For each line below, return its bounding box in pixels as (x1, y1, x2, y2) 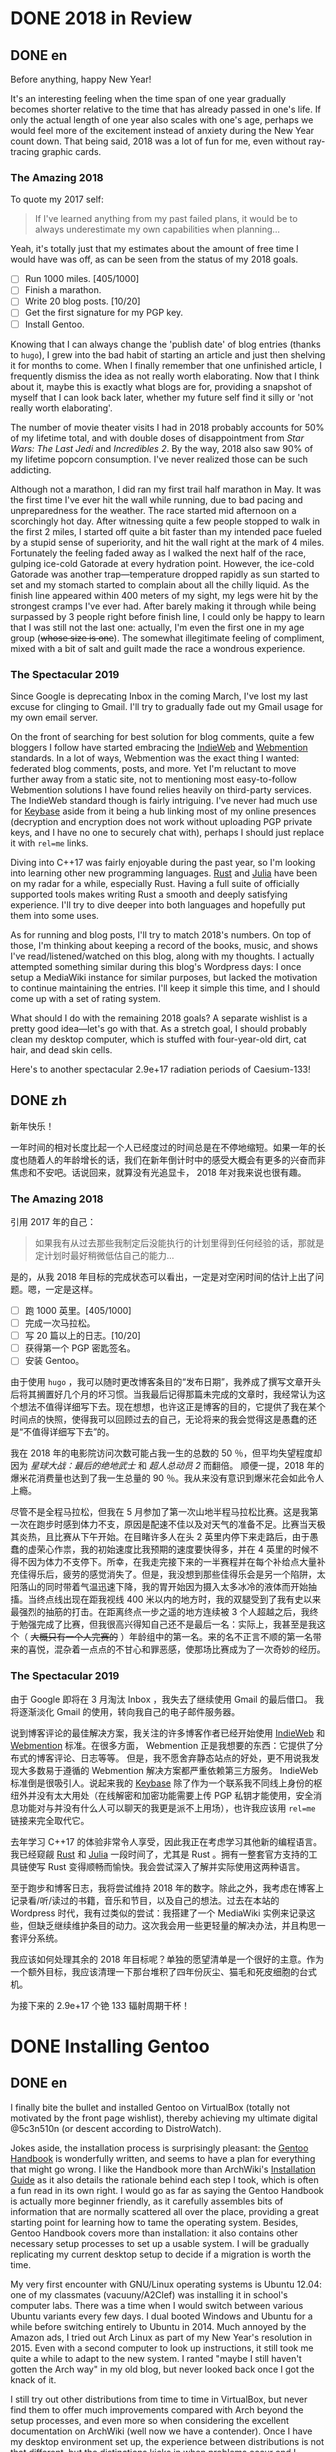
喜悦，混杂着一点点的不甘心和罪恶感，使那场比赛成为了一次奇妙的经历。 (27, 1643, 326, 1656)
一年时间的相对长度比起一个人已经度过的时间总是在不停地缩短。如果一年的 (10, 1141, 317, 1153)
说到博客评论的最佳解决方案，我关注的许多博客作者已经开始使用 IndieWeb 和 (10, 1727, 326, 1739)
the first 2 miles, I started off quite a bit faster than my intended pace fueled (10, 525, 323, 537)
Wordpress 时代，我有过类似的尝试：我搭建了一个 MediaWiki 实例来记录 (10, 1907, 307, 1919)
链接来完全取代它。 (10, 1814, 90, 1826)
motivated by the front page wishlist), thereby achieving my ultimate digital (10, 2112, 318, 2124)
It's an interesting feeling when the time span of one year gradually (10, 93, 287, 104)
